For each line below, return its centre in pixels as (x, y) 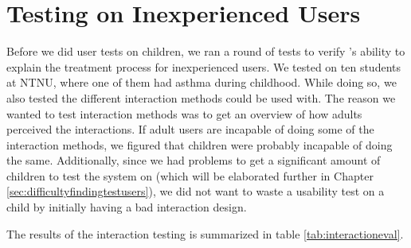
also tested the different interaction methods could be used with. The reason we (201, 97)
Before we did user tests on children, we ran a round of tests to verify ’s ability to (206, 51)
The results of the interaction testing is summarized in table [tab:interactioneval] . (205, 233)
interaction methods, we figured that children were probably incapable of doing (200, 144)
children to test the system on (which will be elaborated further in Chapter (190, 175)
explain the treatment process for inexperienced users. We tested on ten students (204, 66)
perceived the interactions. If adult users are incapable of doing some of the (190, 129)
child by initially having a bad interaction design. (127, 207)
